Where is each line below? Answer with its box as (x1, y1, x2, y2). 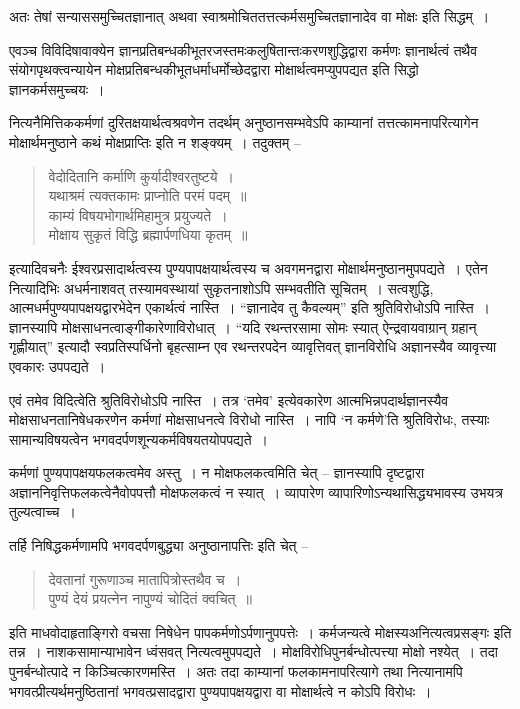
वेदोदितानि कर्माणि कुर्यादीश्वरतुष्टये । (48, 165, 234, 186)
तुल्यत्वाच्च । (9, 501, 76, 522)
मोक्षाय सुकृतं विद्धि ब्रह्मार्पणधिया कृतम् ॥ (48, 224, 248, 245)
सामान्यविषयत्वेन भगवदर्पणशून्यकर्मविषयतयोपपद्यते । (9, 428, 268, 449)
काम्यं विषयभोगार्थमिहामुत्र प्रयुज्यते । (48, 204, 228, 225)
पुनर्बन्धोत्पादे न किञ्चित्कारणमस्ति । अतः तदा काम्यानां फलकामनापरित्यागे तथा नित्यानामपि (9, 661, 463, 682)
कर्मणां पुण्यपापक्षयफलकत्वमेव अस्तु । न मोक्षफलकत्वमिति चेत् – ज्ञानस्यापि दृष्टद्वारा (9, 462, 425, 483)
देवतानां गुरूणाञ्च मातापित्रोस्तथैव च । (48, 568, 242, 589)
